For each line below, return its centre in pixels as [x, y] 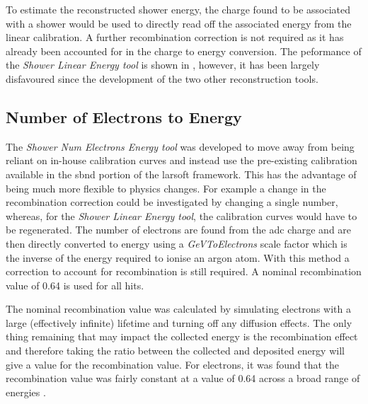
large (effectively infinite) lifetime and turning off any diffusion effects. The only [179, 322]
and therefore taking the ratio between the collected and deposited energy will [175, 351]
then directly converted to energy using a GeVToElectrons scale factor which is [177, 243]
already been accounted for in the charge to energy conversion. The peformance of [184, 51]
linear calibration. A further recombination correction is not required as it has [175, 37]
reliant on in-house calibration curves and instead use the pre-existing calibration [182, 160]
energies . [26, 392]
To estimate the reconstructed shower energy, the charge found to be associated [178, 9]
